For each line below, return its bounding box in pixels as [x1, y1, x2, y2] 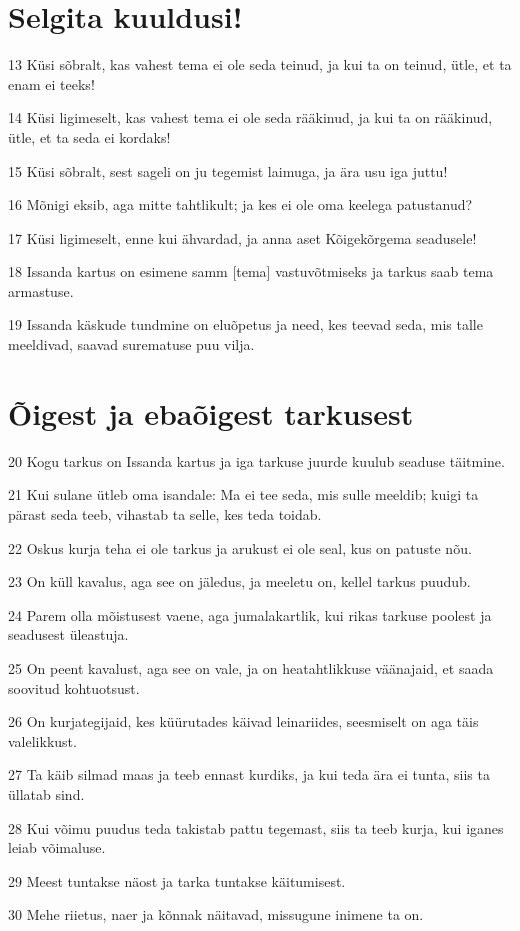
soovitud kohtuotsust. [8, 677, 140, 698]
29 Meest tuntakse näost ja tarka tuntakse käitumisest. [8, 870, 346, 891]
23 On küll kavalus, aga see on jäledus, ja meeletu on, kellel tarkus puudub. [8, 571, 471, 592]
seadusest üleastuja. [8, 624, 129, 645]
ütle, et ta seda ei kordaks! [8, 126, 171, 147]
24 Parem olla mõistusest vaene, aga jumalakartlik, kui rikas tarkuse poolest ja [8, 604, 492, 625]
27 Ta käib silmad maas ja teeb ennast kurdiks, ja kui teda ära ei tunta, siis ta [8, 764, 490, 785]
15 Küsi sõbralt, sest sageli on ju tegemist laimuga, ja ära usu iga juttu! [8, 160, 448, 181]
